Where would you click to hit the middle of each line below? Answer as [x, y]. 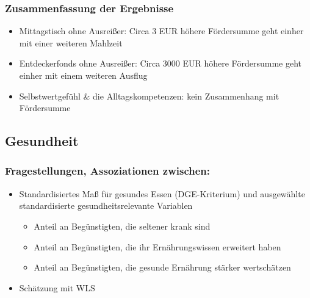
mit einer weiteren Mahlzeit [71, 42]
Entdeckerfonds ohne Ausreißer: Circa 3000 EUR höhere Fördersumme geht [160, 63]
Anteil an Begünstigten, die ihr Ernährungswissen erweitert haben [157, 246]
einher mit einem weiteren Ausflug [83, 75]
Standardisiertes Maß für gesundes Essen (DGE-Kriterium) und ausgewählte [162, 193]
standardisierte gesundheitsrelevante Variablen [106, 205]
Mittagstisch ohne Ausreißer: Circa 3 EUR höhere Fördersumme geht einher [161, 31]
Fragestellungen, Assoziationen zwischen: [107, 171]
